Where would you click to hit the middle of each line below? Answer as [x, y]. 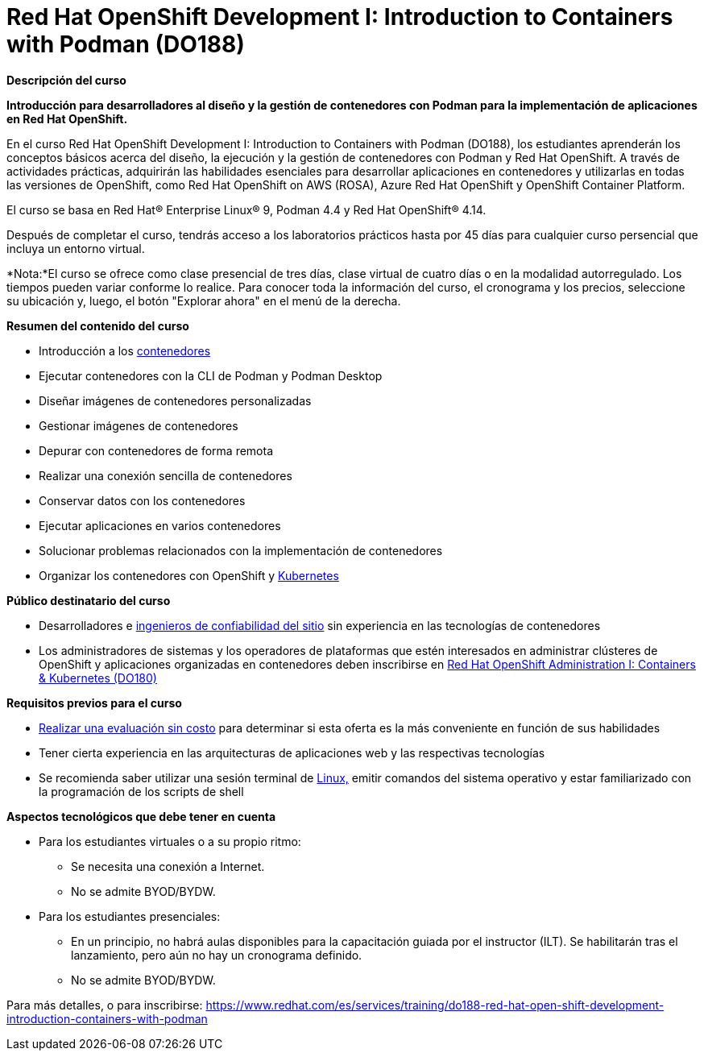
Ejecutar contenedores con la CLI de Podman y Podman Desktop [211, 375]
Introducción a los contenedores [125, 350]
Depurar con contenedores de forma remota [156, 450]
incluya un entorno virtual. [76, 248]
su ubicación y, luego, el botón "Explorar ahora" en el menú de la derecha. [204, 301]
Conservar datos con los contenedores [142, 500]
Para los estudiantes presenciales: [130, 916]
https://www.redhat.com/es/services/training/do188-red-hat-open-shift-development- [435, 1005]
